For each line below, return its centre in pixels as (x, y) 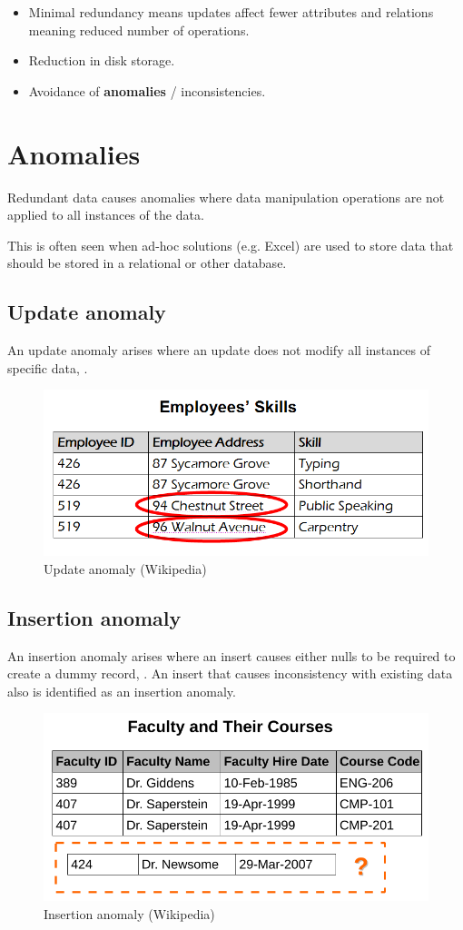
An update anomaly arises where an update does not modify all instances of (219, 350)
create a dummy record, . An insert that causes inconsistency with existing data (230, 673)
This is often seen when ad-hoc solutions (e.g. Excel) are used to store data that (231, 245)
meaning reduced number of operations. (139, 30)
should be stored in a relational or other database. (147, 263)
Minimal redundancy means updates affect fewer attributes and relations (231, 12)
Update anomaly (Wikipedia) (125, 568)
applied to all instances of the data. (106, 215)
